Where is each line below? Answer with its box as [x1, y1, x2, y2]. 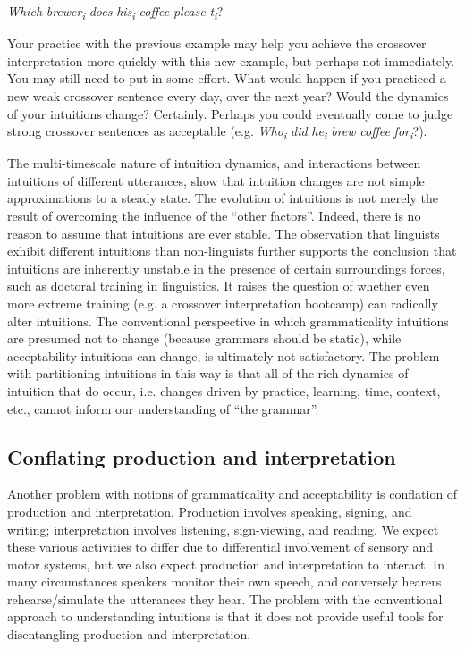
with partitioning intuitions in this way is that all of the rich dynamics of [7, 364, 409, 383]
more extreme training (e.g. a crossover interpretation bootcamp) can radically [7, 293, 438, 312]
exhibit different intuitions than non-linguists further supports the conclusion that [7, 241, 457, 260]
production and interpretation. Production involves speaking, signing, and [7, 501, 412, 520]
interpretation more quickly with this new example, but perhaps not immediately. [7, 51, 455, 70]
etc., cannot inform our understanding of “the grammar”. [7, 399, 319, 417]
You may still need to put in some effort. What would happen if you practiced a [7, 69, 446, 88]
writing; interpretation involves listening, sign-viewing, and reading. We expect [7, 519, 439, 538]
